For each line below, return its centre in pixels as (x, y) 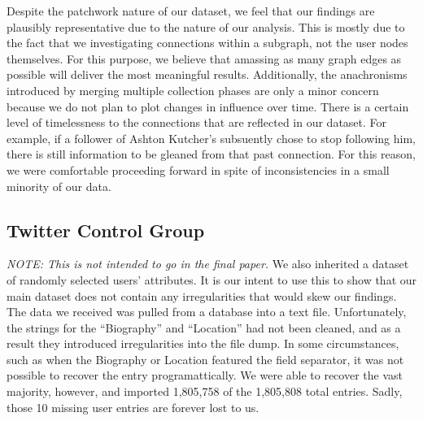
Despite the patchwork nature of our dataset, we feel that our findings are (191, 11)
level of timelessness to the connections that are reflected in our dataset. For (197, 122)
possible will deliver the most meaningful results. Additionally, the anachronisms (207, 74)
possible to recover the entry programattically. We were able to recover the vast (205, 375)
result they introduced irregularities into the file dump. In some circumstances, (203, 343)
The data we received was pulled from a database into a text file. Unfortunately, (207, 312)
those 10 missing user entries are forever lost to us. (133, 407)
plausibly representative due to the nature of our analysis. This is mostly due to (206, 26)
